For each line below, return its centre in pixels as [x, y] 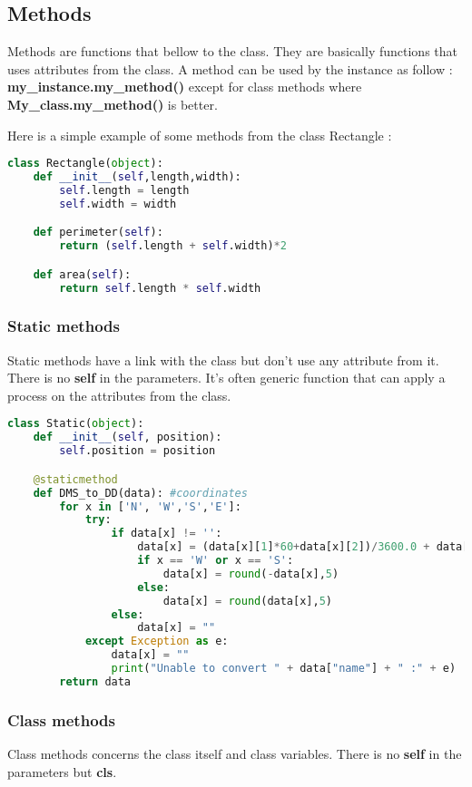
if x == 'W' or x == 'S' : [216, 561]
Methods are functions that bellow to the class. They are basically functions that [232, 51]
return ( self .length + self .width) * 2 [173, 246]
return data [95, 681]
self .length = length [124, 190]
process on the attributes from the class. [119, 395]
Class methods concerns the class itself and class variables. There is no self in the [235, 753]
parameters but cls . [62, 771]
